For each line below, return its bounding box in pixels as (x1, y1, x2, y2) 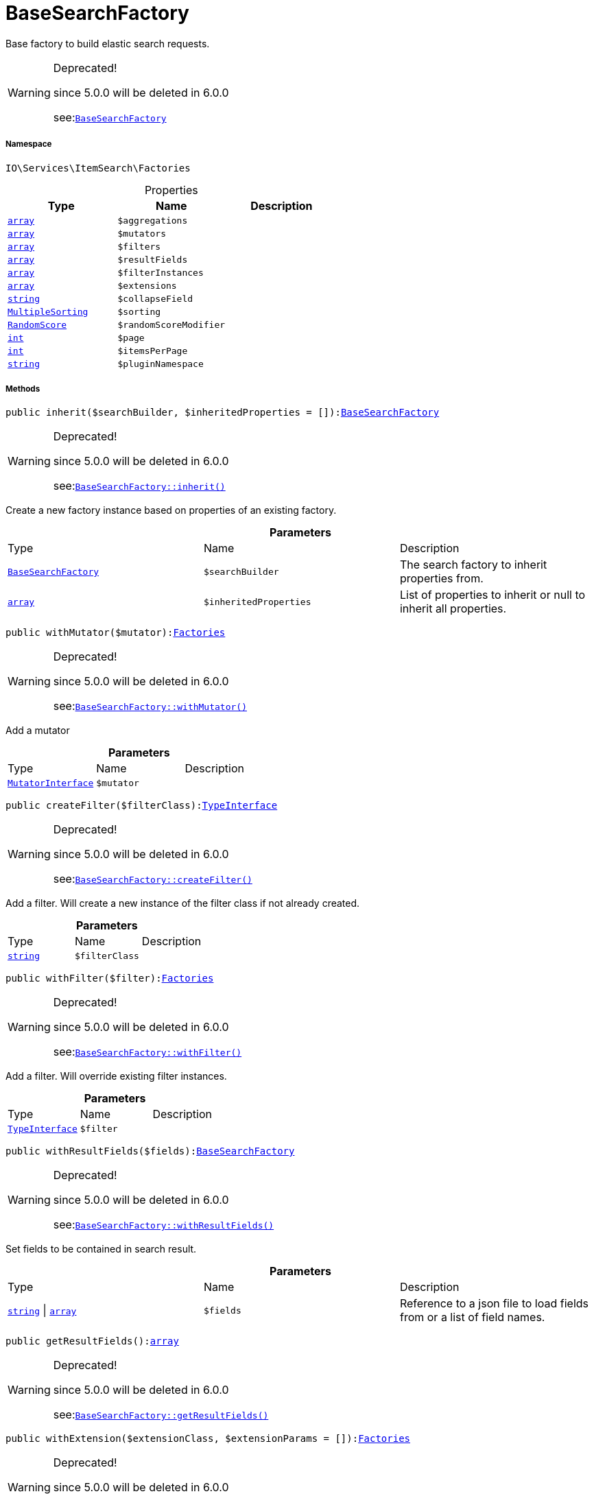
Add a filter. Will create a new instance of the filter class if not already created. (5, 897, 360, 910)
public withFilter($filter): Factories (5, 973, 214, 984)
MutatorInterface (8, 778, 94, 789)
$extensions (117, 280, 177, 291)
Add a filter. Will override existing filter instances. (5, 1070, 227, 1082)
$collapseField (117, 293, 193, 304)
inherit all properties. (399, 602, 507, 616)
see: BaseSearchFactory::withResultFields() (53, 1218, 274, 1232)
